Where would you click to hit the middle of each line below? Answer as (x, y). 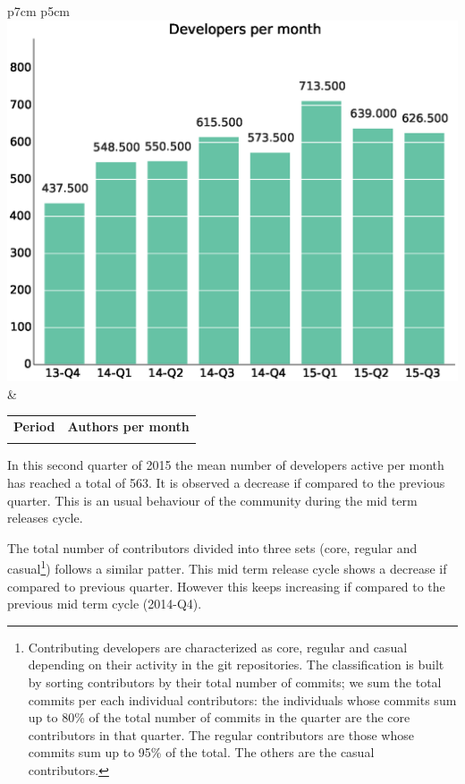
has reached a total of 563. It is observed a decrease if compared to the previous (226, 483)
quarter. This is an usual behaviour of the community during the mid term (212, 500)
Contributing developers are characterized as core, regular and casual (218, 647)
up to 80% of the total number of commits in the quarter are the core (219, 717)
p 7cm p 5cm (39, 11)
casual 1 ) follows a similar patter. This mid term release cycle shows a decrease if (227, 567)
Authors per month (128, 426)
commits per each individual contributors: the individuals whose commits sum (242, 699)
